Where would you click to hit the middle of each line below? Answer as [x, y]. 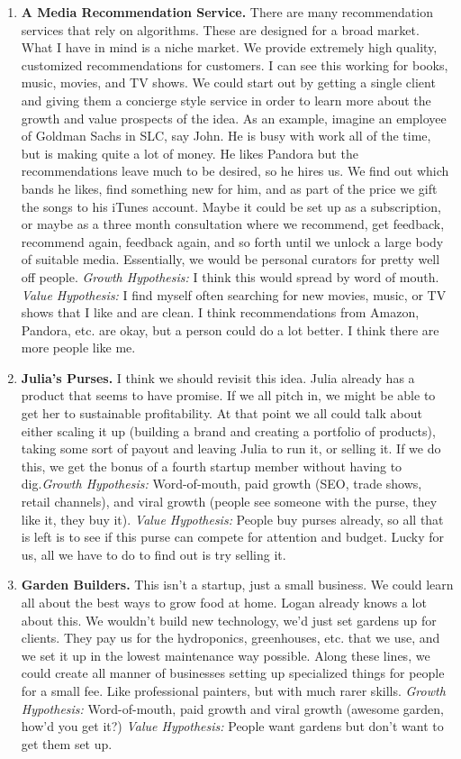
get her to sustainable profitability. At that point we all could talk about [221, 413]
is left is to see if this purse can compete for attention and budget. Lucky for [233, 537]
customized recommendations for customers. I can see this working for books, [235, 64]
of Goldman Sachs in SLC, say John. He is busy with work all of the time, [226, 136]
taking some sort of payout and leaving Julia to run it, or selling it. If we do [231, 448]
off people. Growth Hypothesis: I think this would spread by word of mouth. [230, 276]
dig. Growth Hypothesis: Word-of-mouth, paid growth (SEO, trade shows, [221, 484]
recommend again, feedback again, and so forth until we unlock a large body [232, 241]
